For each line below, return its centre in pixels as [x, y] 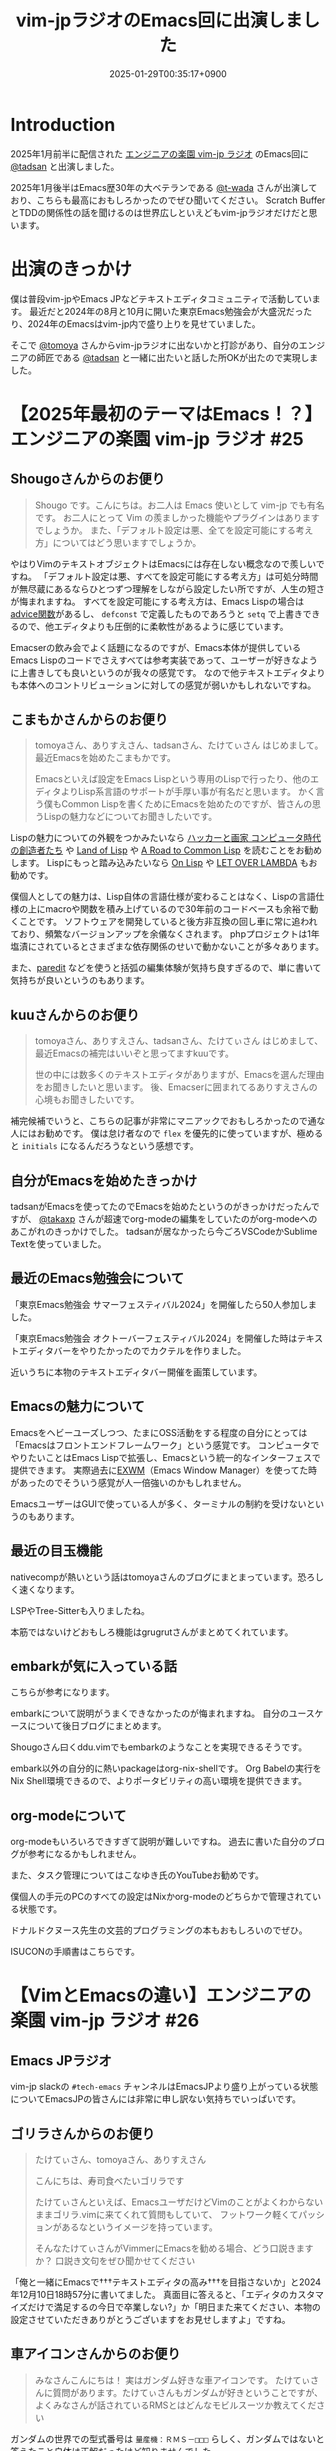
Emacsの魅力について [77, 1406]
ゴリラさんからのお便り [82, 2133]
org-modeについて [68, 1815]
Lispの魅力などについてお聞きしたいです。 [130, 817]
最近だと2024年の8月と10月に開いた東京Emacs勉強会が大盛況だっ [166, 311]
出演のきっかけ [71, 268]
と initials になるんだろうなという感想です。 [104, 1146]
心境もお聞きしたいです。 [87, 1100]
